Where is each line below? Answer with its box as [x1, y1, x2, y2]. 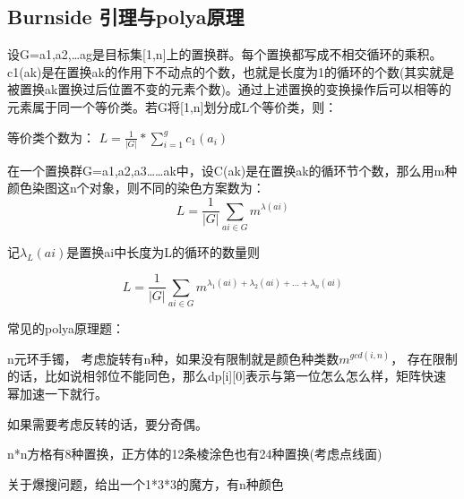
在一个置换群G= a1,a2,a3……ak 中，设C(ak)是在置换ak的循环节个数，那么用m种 [7, 160, 458, 179]
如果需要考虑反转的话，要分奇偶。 [7, 414, 208, 433]
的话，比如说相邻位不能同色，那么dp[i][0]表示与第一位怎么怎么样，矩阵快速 [7, 366, 447, 385]
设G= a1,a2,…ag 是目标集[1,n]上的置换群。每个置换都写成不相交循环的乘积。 [7, 45, 443, 64]
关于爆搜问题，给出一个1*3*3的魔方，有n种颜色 [7, 474, 284, 493]
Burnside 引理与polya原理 [7, 3, 245, 30]
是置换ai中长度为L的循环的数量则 [66, 242, 260, 261]
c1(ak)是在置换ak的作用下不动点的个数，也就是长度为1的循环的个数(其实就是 [7, 62, 455, 81]
